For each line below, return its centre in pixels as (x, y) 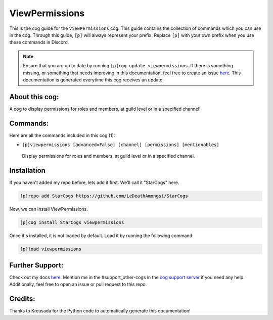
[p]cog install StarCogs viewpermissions (72, 223)
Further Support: (36, 265)
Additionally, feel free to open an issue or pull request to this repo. (78, 284)
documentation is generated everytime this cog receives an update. (94, 80)
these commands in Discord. (39, 42)
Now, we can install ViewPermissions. (49, 209)
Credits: (22, 299)
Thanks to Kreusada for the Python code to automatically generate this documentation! (100, 311)
